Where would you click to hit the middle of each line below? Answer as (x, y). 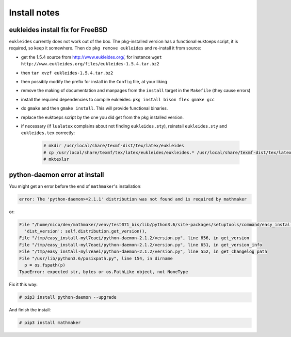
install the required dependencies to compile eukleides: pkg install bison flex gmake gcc (118, 99)
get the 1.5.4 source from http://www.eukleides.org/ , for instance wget (91, 57)
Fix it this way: (23, 284)
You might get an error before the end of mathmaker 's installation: (75, 186)
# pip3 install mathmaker (50, 323)
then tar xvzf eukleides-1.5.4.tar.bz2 (67, 73)
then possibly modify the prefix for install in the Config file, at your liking (94, 82)
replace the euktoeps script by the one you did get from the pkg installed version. (102, 117)
